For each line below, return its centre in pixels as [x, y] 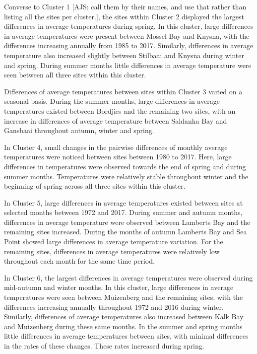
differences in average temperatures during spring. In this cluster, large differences [129, 26]
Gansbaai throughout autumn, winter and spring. [79, 130]
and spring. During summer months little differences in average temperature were [128, 65]
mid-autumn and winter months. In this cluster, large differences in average [119, 287]
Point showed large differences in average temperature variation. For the [114, 242]
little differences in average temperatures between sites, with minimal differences [126, 336]
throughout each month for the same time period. [79, 261]
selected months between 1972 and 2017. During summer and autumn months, [123, 212]
